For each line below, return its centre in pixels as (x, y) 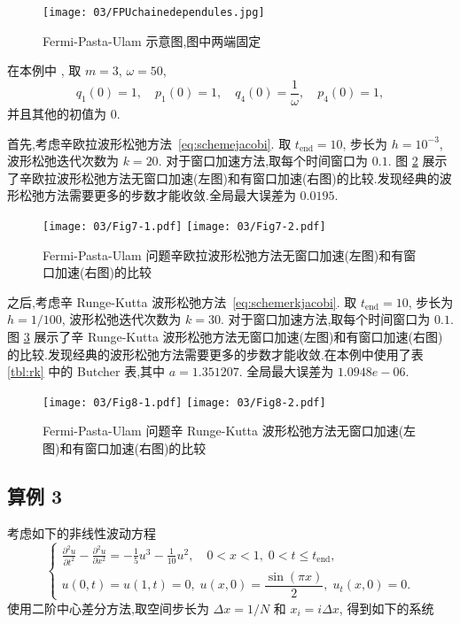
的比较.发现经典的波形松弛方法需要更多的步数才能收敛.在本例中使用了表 (215, 354)
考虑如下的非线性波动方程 (82, 532)
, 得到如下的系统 (386, 608)
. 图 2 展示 (417, 161)
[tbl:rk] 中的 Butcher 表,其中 (86, 371)
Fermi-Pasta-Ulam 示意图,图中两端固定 (152, 40)
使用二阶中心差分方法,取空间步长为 (108, 608)
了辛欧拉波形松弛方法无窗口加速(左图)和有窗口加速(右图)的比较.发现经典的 (223, 177)
